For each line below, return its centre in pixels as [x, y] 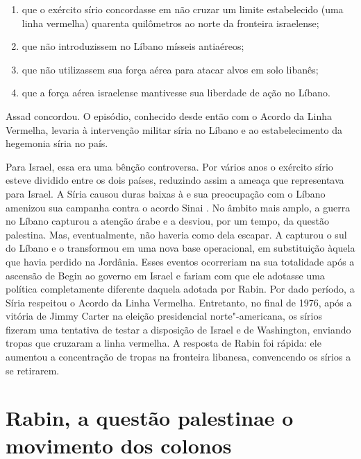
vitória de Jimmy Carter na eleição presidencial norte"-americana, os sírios [164, 316]
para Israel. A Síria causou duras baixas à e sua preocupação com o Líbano [166, 193]
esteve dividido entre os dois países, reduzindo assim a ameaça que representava [175, 180]
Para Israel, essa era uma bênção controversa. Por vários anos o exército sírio [169, 166]
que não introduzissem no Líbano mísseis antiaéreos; [133, 46]
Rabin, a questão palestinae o [150, 418]
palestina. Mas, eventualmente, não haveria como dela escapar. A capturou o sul [176, 234]
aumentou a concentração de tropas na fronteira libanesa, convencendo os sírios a [178, 357]
